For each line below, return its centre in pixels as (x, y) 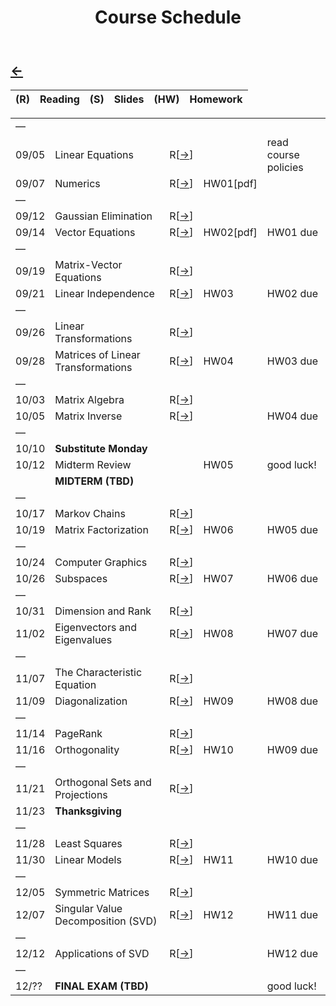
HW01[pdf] (230, 183)
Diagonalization (91, 701)
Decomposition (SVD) (106, 921)
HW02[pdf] (230, 232)
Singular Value (88, 908)
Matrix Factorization (101, 529)
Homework (216, 99)
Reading (59, 99)
